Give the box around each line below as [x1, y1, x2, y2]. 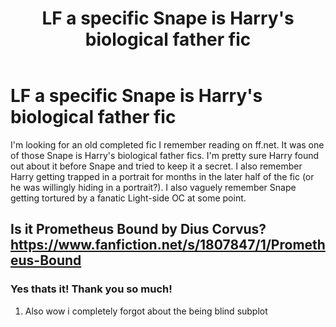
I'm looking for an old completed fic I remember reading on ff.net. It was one [10, 138, 325, 151]
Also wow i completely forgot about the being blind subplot [24, 305, 268, 317]
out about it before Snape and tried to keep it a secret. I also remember [10, 160, 303, 172]
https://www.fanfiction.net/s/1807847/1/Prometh [10, 237, 326, 254]
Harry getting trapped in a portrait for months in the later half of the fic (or [10, 170, 315, 182]
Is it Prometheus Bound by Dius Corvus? [10, 221, 267, 238]
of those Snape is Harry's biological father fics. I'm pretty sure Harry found [10, 149, 320, 161]
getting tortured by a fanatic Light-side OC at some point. [10, 192, 247, 204]
